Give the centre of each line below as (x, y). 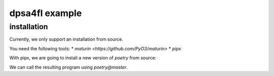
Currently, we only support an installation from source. (66, 39)
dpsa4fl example (46, 13)
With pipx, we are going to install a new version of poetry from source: (83, 58)
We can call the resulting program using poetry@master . (68, 67)
